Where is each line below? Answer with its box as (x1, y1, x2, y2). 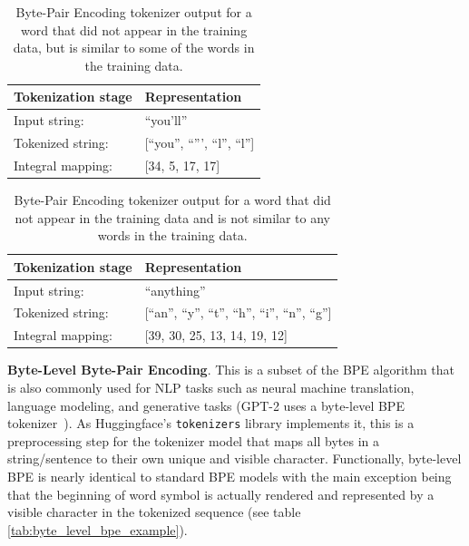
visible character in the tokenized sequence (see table (7, 502, 301, 522)
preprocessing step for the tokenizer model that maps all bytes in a (7, 431, 380, 450)
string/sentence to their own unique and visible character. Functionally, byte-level (7, 449, 462, 468)
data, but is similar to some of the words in (13, 38, 255, 57)
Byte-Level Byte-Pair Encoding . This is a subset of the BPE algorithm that (7, 360, 455, 379)
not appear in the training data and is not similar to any (15, 208, 330, 227)
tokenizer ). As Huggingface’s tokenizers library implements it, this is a (7, 414, 415, 433)
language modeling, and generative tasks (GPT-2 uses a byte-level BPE (7, 395, 405, 414)
